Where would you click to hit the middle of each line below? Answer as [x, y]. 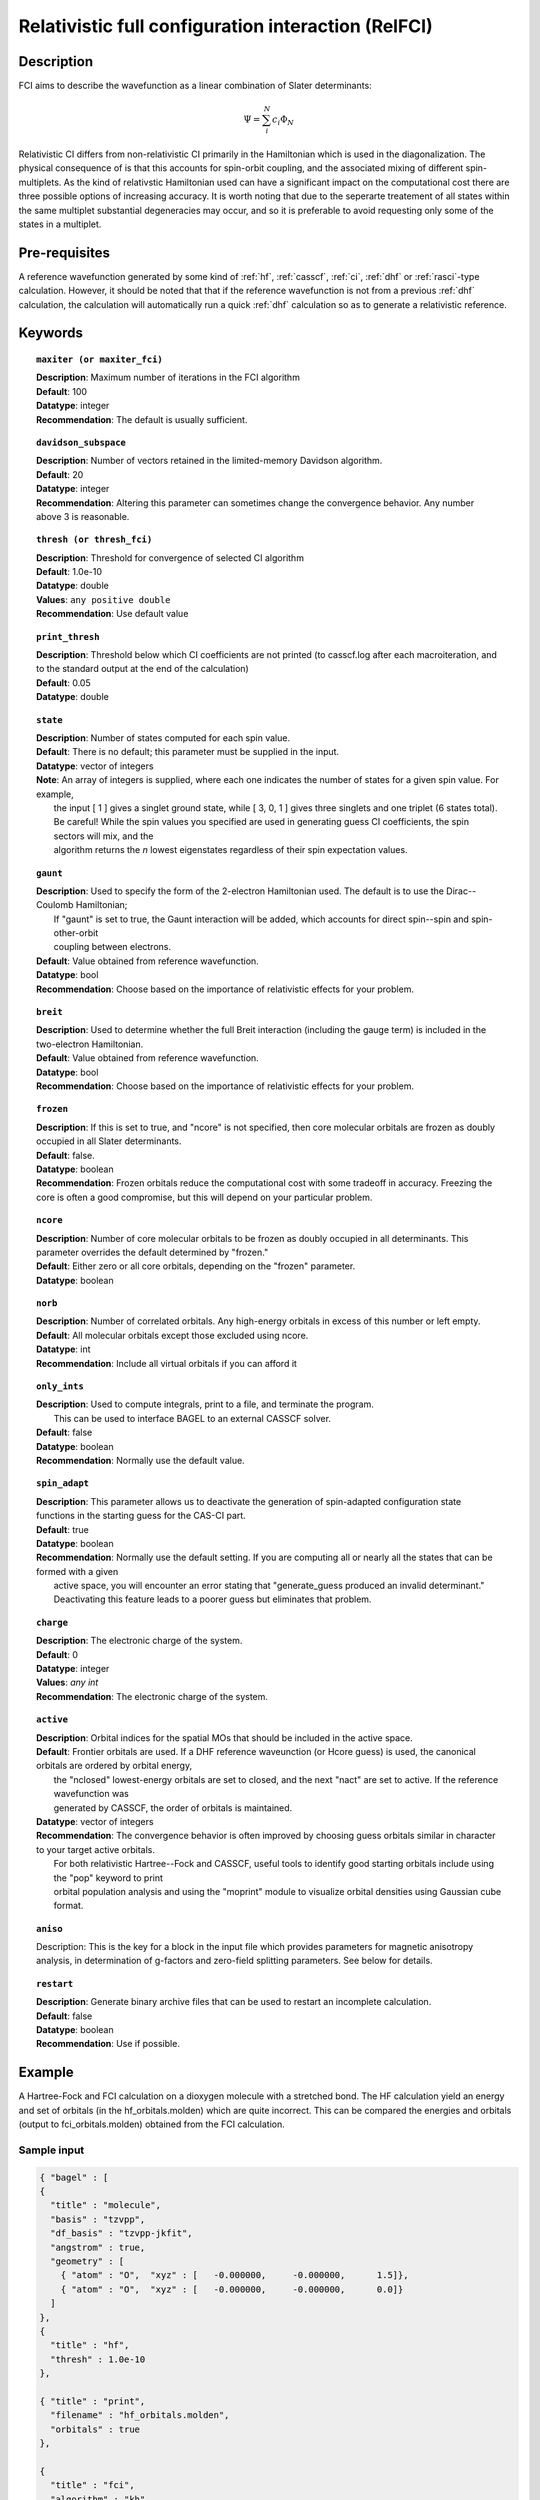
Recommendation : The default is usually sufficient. [142, 419]
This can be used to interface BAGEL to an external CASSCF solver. [192, 1418]
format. [68, 1906]
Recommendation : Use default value [112, 614]
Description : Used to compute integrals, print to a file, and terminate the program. [205, 1404]
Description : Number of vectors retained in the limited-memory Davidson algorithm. [209, 461]
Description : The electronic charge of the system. [139, 1641]
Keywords [51, 333]
